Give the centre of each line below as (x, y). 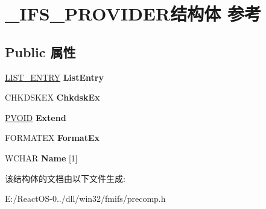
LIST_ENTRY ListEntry (54, 77)
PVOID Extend (36, 117)
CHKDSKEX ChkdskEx (52, 97)
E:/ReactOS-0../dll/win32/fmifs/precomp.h (85, 198)
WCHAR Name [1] (41, 158)
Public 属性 (40, 51)
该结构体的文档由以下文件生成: (65, 178)
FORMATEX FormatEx (52, 138)
